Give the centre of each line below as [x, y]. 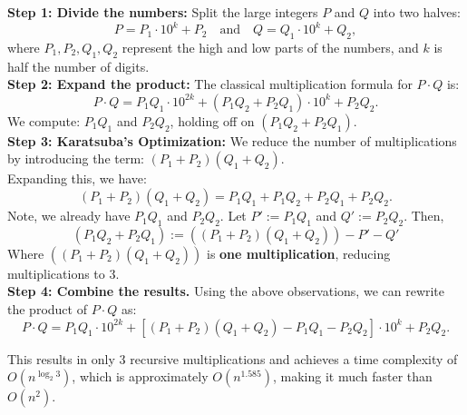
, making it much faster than [352, 376]
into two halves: [417, 12]
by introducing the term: [76, 158]
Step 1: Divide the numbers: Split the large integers [163, 12]
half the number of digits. [78, 66]
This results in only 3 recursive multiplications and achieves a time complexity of [233, 358]
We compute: [44, 120]
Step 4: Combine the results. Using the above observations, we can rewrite [226, 291]
